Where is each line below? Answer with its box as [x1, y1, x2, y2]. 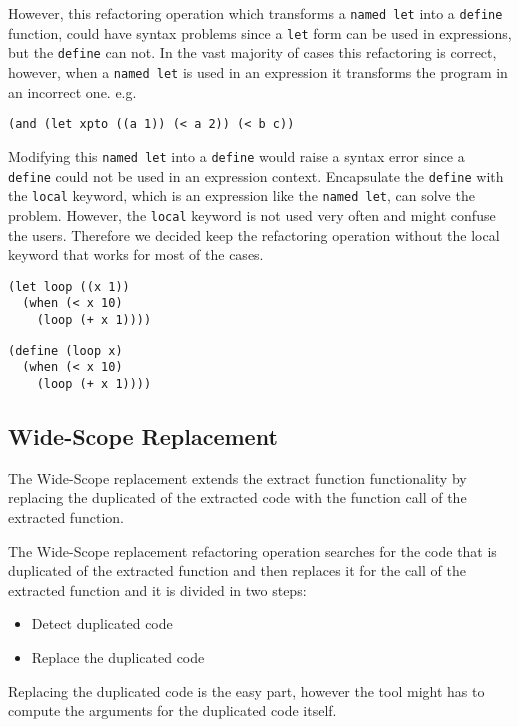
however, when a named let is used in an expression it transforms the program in [8, 61, 508, 82]
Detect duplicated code [31, 613, 173, 634]
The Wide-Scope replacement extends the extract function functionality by [8, 467, 467, 488]
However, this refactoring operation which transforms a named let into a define [8, 3, 503, 23]
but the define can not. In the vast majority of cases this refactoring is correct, [8, 42, 497, 63]
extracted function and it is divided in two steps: [8, 579, 307, 600]
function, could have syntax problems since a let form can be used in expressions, [8, 22, 512, 43]
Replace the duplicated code [31, 646, 205, 667]
